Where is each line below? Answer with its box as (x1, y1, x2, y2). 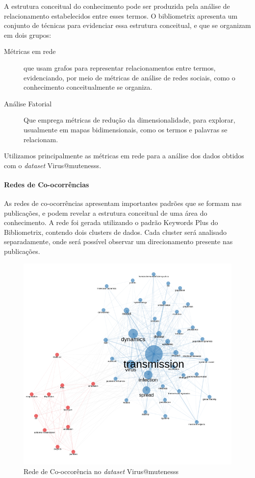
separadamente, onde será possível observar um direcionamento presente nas (4, 236, 233, 247)
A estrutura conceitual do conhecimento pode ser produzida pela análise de (4, 1, 230, 11)
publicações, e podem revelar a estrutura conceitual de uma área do (4, 207, 207, 218)
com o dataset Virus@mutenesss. (4, 160, 102, 170)
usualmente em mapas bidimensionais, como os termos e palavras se (24, 124, 228, 134)
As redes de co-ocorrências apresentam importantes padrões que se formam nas (4, 198, 242, 208)
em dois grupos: (4, 29, 51, 40)
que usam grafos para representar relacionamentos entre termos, (24, 62, 216, 73)
